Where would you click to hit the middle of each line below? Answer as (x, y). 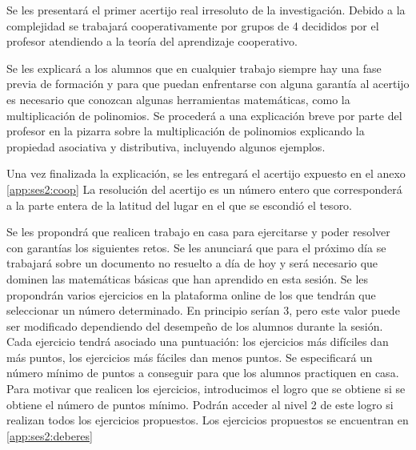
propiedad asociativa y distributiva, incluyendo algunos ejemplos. (166, 146)
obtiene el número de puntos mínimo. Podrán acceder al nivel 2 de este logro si (200, 404)
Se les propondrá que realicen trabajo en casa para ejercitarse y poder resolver (198, 232)
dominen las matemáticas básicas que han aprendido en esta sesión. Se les (188, 278)
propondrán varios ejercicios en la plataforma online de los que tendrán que (191, 294)
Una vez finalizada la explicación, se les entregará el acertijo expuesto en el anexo (206, 173)
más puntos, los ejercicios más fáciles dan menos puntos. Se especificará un (190, 357)
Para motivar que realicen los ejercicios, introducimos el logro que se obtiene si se (206, 389)
